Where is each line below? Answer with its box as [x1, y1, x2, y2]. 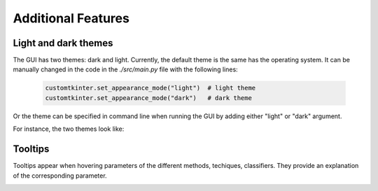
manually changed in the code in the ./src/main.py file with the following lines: [13, 65, 238, 73]
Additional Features [13, 10, 129, 26]
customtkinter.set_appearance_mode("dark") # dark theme [45, 94, 252, 101]
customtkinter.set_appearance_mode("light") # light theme [45, 84, 256, 92]
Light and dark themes [13, 37, 113, 49]
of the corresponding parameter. [13, 171, 108, 180]
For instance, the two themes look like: [13, 125, 125, 133]
